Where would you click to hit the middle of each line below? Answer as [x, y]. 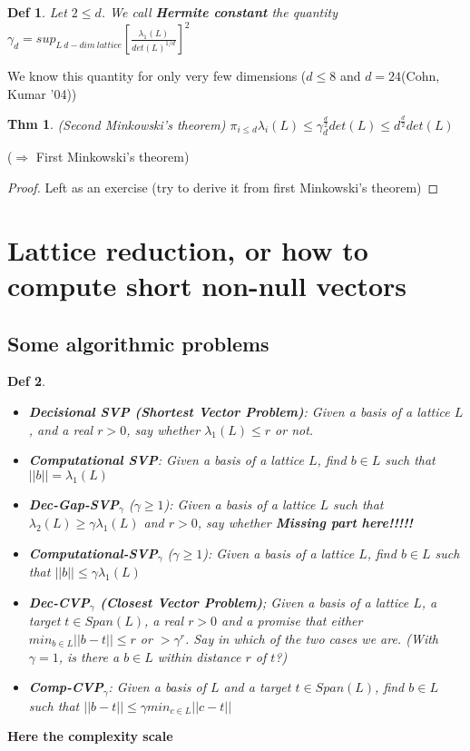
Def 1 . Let [37, 12]
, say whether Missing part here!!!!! [305, 523]
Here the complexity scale [90, 736]
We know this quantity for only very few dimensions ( [157, 76]
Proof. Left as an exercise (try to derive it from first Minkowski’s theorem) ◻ [223, 188]
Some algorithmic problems [138, 343]
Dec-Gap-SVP [74, 504]
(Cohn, [421, 76]
